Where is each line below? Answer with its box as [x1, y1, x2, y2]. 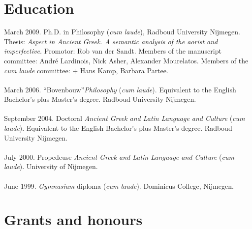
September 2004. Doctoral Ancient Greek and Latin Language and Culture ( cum [4, 113, 245, 123]
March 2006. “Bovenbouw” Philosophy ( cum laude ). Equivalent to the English [4, 84, 236, 94]
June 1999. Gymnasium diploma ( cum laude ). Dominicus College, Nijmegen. [4, 180, 234, 191]
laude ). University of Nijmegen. [4, 161, 98, 172]
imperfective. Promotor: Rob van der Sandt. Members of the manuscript [4, 46, 221, 56]
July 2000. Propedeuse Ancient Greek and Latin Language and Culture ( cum [4, 151, 234, 162]
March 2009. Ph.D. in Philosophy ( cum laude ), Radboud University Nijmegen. [4, 27, 240, 37]
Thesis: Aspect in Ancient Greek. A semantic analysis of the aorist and [4, 36, 218, 46]
